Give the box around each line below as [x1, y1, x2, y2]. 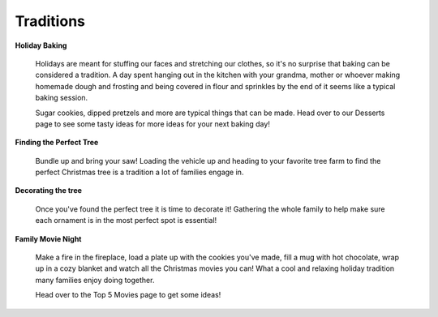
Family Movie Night [15, 233, 82, 243]
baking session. [35, 93, 88, 103]
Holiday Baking [15, 41, 67, 50]
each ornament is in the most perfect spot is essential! [35, 216, 217, 225]
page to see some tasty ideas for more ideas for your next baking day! [35, 118, 271, 129]
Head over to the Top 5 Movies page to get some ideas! [35, 290, 221, 300]
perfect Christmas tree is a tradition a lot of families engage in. [35, 167, 244, 178]
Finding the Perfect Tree [15, 138, 99, 148]
